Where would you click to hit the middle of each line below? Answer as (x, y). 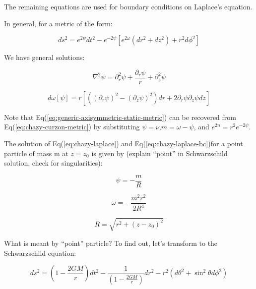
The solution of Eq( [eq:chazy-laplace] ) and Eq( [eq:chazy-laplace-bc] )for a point (124, 144)
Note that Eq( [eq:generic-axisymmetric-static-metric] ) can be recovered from (120, 117)
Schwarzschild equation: (40, 253)
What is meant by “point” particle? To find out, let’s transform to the (111, 243)
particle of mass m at (36, 153)
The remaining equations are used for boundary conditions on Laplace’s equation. (128, 6)
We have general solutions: (44, 57)
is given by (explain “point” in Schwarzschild (160, 153)
